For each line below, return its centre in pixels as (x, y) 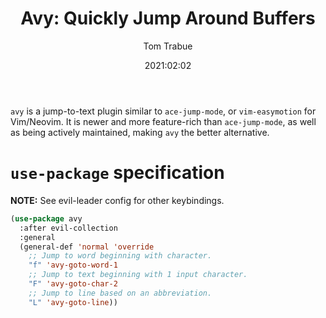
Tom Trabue (168, 46)
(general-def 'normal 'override (87, 247)
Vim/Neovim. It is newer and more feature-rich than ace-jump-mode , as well (163, 121)
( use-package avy (46, 218)
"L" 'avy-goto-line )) (73, 302)
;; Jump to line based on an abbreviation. (120, 293)
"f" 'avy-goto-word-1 (73, 265)
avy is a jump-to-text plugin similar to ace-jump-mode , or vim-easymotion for (163, 111)
